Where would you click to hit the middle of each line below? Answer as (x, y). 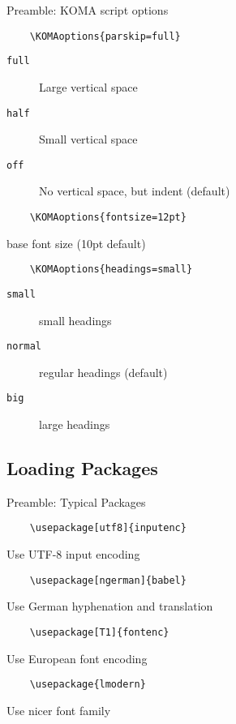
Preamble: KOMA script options (88, 10)
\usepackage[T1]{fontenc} (99, 632)
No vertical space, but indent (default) (135, 191)
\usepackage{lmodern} (88, 685)
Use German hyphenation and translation (110, 606)
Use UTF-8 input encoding (73, 554)
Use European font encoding (77, 658)
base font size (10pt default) (76, 243)
